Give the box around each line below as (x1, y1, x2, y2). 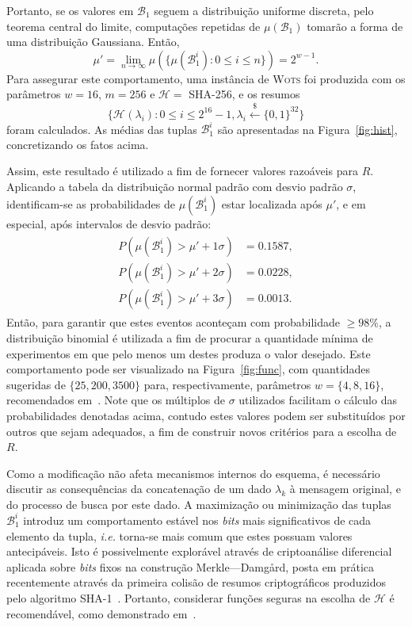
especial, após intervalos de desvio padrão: (6, 215, 212, 231)
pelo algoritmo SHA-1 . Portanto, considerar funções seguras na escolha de (6, 589, 371, 606)
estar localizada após (221, 195, 322, 212)
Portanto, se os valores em (6, 2, 134, 18)
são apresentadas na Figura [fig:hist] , (217, 120, 398, 137)
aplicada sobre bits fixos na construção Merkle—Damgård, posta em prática (6, 558, 374, 575)
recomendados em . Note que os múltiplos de (6, 392, 225, 408)
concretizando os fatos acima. (6, 136, 149, 152)
